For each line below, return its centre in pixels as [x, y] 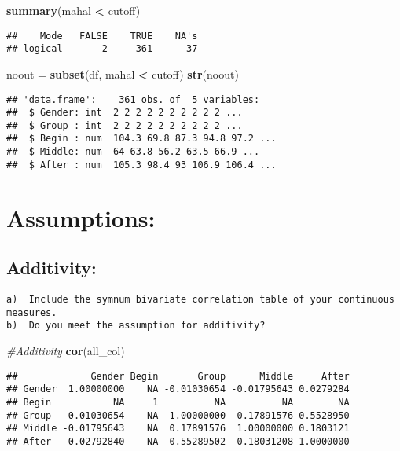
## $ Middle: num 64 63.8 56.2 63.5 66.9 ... [133, 152]
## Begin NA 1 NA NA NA [178, 402]
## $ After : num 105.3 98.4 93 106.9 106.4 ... [141, 165]
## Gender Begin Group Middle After [178, 376]
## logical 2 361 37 [102, 49]
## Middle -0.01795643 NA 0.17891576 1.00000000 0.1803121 [178, 429]
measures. [32, 312]
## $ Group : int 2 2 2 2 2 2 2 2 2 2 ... [125, 125]
